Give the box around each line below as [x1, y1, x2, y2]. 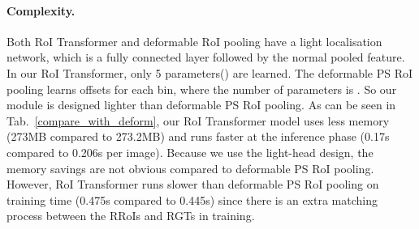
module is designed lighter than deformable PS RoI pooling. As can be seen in [6, 96, 396, 113]
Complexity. [6, 2, 76, 19]
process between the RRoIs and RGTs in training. [6, 207, 255, 224]
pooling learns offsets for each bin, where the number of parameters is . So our [6, 80, 397, 97]
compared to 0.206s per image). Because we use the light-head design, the [6, 143, 374, 160]
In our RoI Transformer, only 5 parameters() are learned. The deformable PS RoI [6, 64, 413, 81]
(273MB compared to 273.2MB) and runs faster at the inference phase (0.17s [6, 128, 390, 145]
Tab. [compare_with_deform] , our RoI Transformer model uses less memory [6, 112, 390, 129]
